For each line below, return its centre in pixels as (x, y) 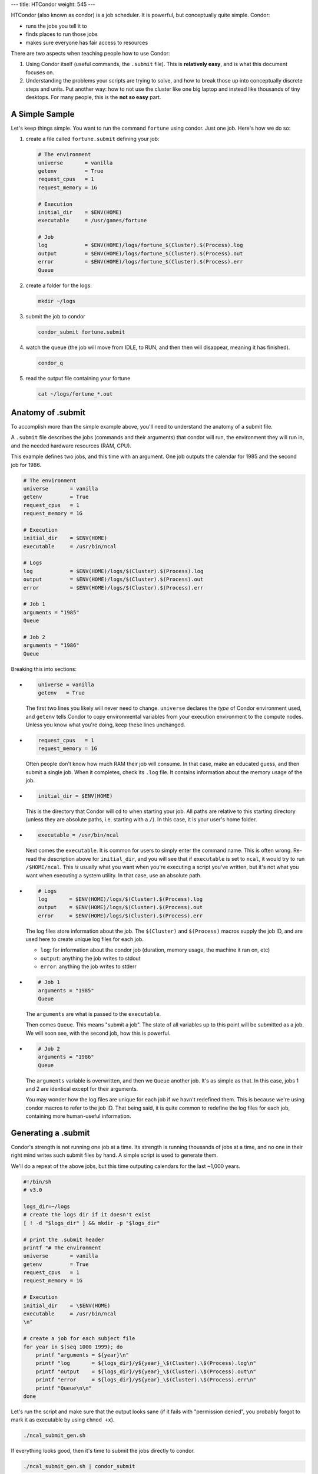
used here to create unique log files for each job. (85, 939)
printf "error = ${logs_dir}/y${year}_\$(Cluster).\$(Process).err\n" (146, 1380)
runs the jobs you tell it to (57, 26)
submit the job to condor (55, 316)
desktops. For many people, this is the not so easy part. (93, 97)
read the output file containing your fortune (78, 378)
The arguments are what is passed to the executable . (93, 1014)
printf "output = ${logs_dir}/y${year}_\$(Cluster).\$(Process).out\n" (146, 1371)
